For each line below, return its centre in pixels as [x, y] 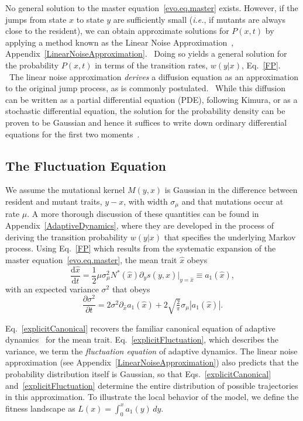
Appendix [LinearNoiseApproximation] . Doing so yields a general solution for [146, 54]
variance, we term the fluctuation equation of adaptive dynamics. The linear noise [151, 351]
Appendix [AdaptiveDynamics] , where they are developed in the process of [140, 225]
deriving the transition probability [67, 237]
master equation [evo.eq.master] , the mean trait [91, 259]
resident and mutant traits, [54, 201]
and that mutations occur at [233, 201]
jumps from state [36, 19]
